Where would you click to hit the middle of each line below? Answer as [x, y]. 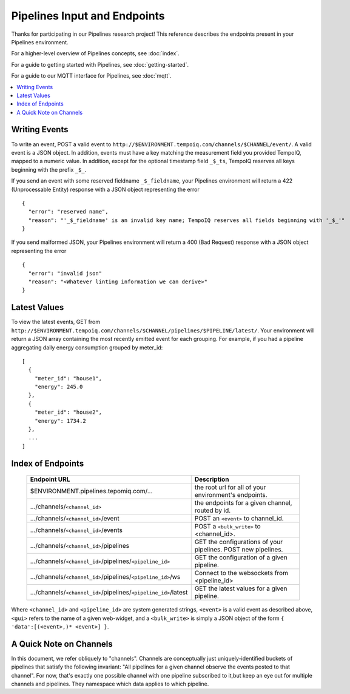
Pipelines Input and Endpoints [88, 16]
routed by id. [213, 511]
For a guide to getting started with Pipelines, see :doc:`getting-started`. [100, 64]
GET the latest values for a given [241, 588]
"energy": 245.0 [59, 387]
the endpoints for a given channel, [243, 503]
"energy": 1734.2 [60, 421]
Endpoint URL [50, 479]
